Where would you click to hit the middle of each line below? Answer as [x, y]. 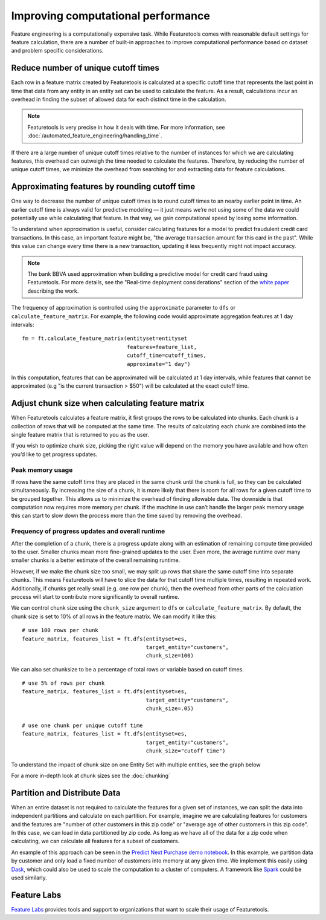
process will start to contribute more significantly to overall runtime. [95, 596]
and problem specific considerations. [57, 51]
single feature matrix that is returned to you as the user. [80, 434]
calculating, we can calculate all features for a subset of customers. [95, 841]
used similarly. [29, 878]
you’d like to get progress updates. [54, 454]
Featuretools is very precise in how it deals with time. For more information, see [126, 127]
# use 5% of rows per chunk [63, 683]
